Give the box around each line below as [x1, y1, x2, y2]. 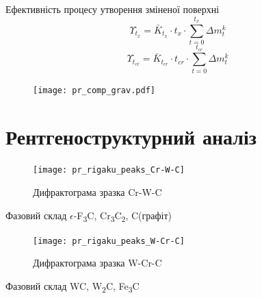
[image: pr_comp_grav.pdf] [33, 85, 155, 95]
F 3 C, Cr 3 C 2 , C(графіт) [77, 208, 172, 224]
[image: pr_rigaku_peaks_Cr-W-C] [33, 165, 185, 175]
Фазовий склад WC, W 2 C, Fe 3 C [5, 279, 140, 295]
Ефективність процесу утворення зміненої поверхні [5, 2, 220, 16]
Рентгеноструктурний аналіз [5, 122, 257, 150]
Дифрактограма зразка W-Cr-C [33, 256, 162, 270]
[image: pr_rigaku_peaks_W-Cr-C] [33, 236, 185, 246]
